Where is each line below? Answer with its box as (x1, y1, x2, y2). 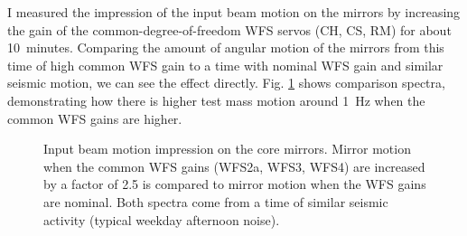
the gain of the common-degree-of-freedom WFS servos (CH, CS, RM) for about (7, 20, 452, 39)
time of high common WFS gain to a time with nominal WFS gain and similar (7, 55, 444, 74)
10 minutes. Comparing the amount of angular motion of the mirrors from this (7, 38, 444, 57)
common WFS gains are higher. (7, 109, 182, 127)
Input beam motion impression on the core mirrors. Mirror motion (43, 139, 411, 158)
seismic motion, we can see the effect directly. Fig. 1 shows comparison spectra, (7, 73, 445, 92)
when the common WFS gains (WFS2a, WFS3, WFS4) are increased (43, 156, 425, 175)
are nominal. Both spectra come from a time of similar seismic (43, 192, 388, 211)
